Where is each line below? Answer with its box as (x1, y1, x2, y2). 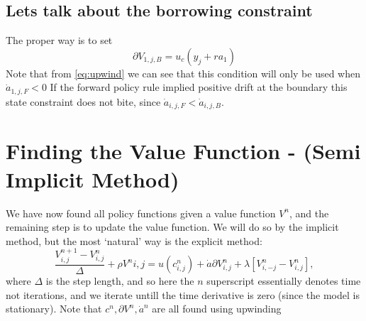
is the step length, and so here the (45, 273, 194, 288)
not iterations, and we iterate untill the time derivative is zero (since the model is (6, 287, 360, 302)
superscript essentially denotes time (206, 273, 361, 288)
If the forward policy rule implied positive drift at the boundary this (50, 80, 348, 94)
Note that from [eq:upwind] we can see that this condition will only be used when (6, 65, 361, 80)
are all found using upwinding (152, 301, 282, 316)
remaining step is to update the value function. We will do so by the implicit (6, 219, 339, 234)
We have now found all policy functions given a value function (6, 205, 276, 220)
